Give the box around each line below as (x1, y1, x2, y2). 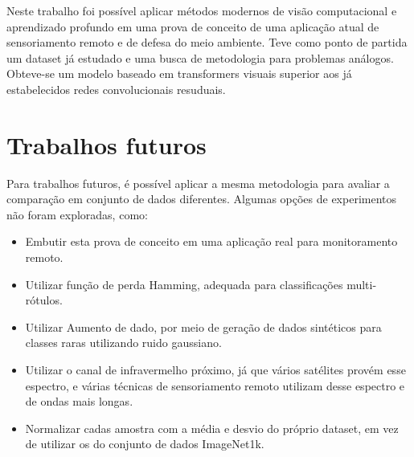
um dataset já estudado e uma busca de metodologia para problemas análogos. (6, 49, 394, 66)
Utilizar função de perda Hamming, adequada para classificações (25, 275, 343, 292)
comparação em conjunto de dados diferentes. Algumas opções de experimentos (6, 190, 397, 207)
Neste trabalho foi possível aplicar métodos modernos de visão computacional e (6, 2, 397, 18)
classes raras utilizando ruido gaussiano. (25, 334, 222, 351)
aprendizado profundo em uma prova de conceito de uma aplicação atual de (6, 18, 379, 35)
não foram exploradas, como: (6, 206, 148, 222)
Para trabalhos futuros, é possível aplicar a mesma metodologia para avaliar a (6, 174, 390, 191)
